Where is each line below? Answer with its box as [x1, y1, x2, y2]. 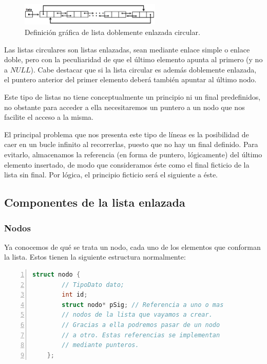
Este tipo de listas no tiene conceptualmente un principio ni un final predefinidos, [4, 92, 261, 102]
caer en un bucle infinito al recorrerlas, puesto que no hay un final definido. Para [4, 139, 258, 150]
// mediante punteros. [62, 341, 139, 349]
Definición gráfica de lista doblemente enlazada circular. [25, 27, 200, 38]
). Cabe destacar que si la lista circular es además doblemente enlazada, [30, 64, 257, 75]
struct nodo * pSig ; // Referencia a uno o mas [62, 301, 224, 308]
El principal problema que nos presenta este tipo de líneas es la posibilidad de [4, 129, 249, 139]
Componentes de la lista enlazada [4, 194, 185, 210]
